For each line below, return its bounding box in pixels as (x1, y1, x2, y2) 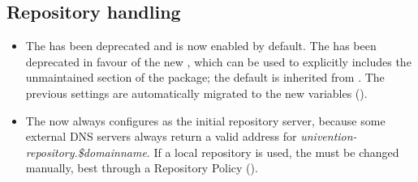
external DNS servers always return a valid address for (25, 128, 297, 145)
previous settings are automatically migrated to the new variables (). (25, 84, 368, 101)
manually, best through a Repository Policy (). (25, 159, 258, 176)
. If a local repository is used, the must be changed (146, 143, 399, 160)
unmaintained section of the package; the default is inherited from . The (25, 69, 385, 86)
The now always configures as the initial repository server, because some (25, 112, 386, 129)
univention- (300, 128, 357, 145)
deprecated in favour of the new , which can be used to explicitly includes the (25, 53, 412, 70)
